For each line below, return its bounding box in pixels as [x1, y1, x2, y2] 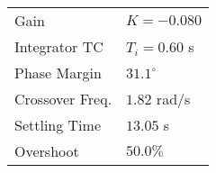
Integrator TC [14, 36, 103, 57]
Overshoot [14, 141, 79, 161]
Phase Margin [14, 62, 102, 83]
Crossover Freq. [14, 88, 112, 109]
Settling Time [14, 114, 102, 135]
